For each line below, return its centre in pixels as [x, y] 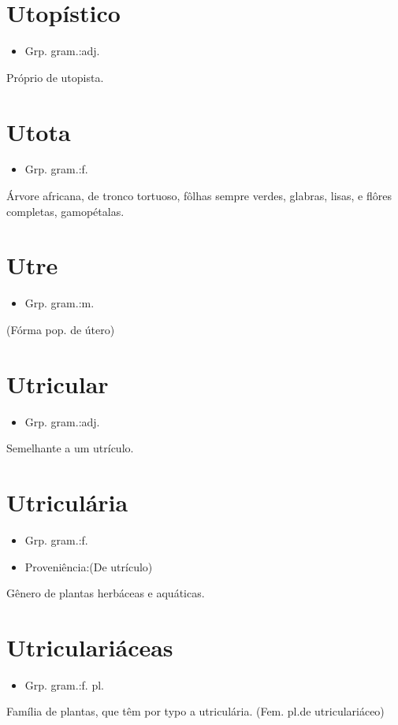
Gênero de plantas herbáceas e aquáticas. [106, 593]
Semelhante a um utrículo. [70, 448]
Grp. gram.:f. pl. [64, 684]
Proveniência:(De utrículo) [89, 566]
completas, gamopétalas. [65, 211]
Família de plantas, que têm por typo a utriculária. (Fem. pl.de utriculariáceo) [195, 711]
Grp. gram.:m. [60, 303]
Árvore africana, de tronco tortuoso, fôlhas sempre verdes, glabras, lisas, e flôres [199, 196]
